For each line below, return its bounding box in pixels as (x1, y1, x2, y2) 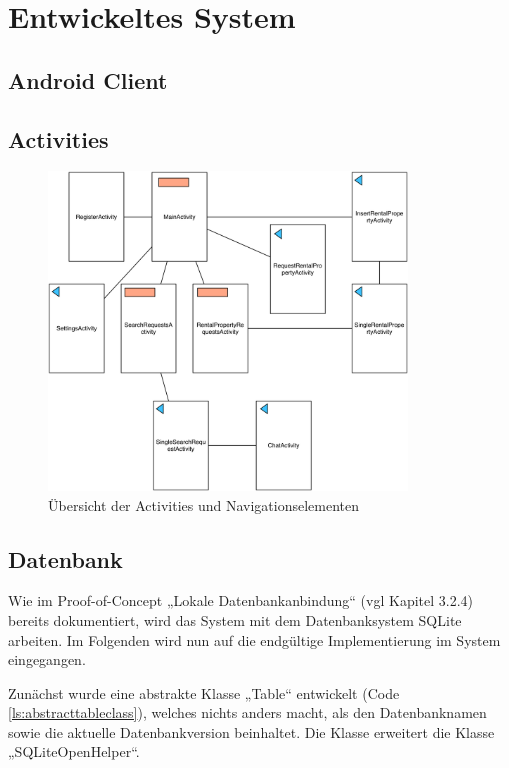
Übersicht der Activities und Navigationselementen (48, 494, 360, 515)
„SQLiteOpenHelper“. (8, 741, 140, 762)
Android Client (8, 64, 168, 95)
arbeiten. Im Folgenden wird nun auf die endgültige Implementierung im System (8, 629, 501, 650)
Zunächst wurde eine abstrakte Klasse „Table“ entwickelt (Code (8, 682, 400, 703)
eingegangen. (8, 649, 86, 670)
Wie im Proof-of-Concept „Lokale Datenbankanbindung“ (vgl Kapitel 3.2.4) (8, 590, 474, 611)
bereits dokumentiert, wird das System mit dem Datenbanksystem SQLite (8, 609, 462, 630)
